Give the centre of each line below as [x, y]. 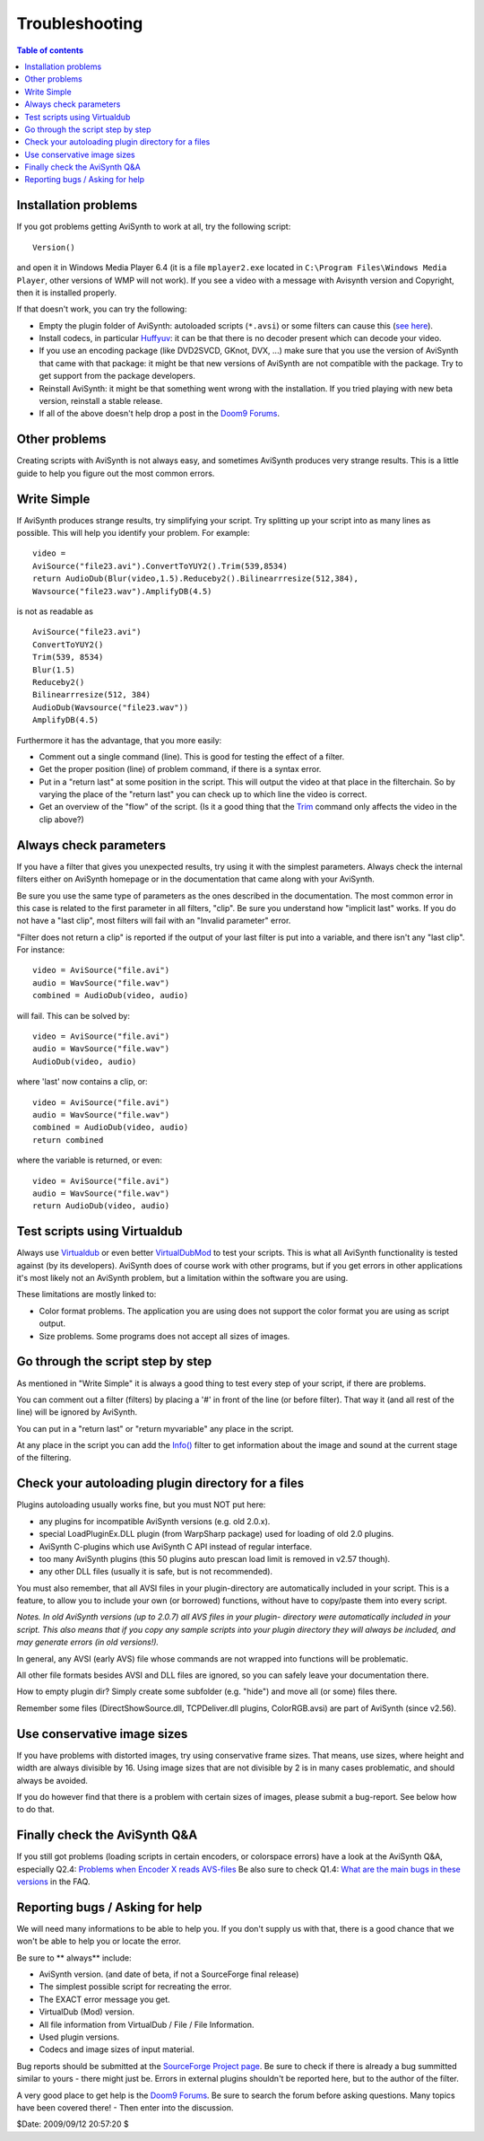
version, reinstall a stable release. [101, 401]
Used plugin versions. [79, 2037]
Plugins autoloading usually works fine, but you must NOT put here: [141, 1505]
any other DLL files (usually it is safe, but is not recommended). [156, 1572]
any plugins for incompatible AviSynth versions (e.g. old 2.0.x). [155, 1521]
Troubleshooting [80, 23]
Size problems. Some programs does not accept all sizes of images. [164, 1336]
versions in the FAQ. [53, 1882]
